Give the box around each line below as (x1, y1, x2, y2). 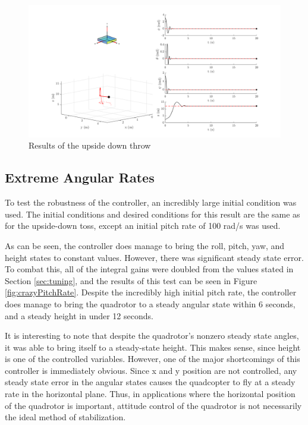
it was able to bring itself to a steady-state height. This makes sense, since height (5, 341, 301, 353)
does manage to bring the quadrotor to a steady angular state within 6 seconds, (5, 297, 296, 310)
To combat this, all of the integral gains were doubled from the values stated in (5, 263, 294, 275)
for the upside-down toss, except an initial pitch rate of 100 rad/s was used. (5, 219, 281, 232)
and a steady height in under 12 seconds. (5, 309, 153, 322)
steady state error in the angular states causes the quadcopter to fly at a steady (5, 376, 296, 388)
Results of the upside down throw (29, 139, 151, 152)
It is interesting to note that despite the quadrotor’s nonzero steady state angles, (5, 329, 299, 342)
